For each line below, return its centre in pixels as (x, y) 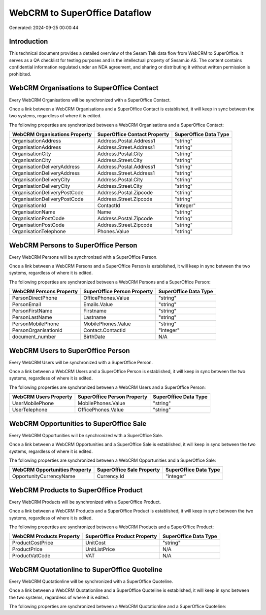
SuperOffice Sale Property (128, 470)
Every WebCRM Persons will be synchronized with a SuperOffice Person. (83, 257)
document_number (34, 337)
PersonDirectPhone (35, 298)
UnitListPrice (100, 549)
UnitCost (96, 543)
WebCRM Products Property (46, 536)
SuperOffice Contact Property (133, 135)
